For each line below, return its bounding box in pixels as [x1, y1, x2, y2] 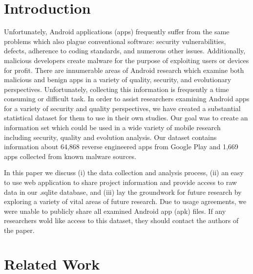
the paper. [4, 225, 35, 235]
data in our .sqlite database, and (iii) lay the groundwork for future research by [4, 186, 242, 197]
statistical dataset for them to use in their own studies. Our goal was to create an [4, 113, 248, 123]
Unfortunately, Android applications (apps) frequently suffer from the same [4, 26, 230, 37]
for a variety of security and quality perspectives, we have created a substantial [4, 103, 241, 113]
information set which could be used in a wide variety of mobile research [4, 122, 221, 133]
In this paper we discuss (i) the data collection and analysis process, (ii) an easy [4, 167, 244, 178]
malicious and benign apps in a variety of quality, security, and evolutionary [4, 74, 232, 85]
